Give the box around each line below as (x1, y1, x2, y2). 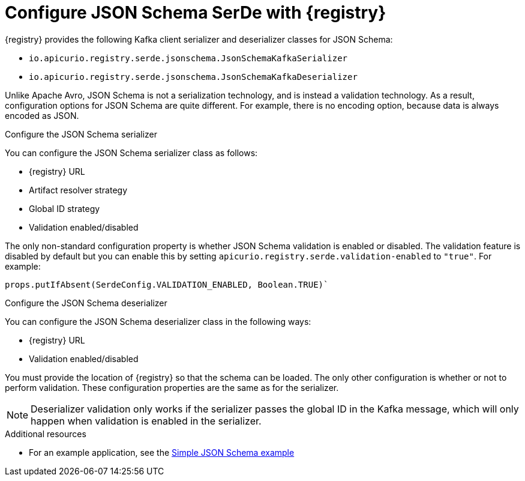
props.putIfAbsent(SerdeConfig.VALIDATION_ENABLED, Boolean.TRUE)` (5, 279, 329, 289)
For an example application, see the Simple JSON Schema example (29, 447, 295, 458)
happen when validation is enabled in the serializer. (31, 414, 262, 427)
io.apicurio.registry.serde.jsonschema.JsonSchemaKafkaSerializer (29, 53, 348, 63)
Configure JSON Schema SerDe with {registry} (5, 2, 386, 23)
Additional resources (5, 428, 86, 439)
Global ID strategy (29, 203, 100, 214)
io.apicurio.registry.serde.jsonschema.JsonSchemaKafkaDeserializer (29, 71, 358, 82)
